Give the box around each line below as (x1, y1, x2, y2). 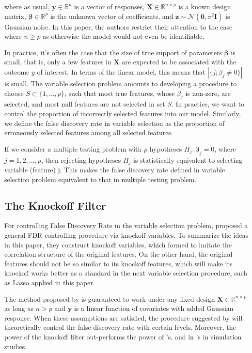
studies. (4, 341, 27, 351)
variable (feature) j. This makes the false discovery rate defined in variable (4, 164, 225, 174)
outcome (4, 66, 30, 77)
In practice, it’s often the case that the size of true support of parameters (4, 47, 222, 57)
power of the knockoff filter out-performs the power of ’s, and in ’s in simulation (4, 331, 242, 341)
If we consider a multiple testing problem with (4, 143, 142, 153)
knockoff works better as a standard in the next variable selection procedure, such (4, 268, 248, 278)
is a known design (178, 1, 231, 11)
